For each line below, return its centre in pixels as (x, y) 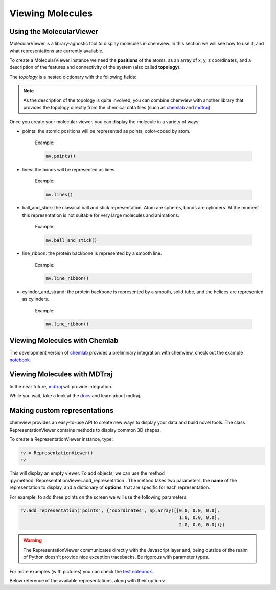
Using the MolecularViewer (54, 31)
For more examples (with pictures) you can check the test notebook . (81, 571)
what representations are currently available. (56, 51)
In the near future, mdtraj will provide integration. (61, 386)
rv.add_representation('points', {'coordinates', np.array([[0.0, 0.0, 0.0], (120, 510)
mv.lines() (59, 195)
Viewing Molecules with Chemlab (64, 340)
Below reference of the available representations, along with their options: (87, 580)
